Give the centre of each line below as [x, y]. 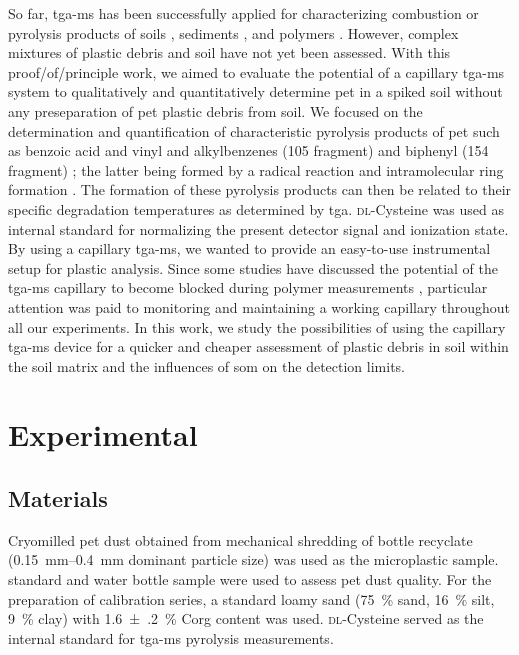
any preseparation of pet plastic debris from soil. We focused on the [215, 110]
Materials [58, 498]
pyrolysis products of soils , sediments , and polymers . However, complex [233, 32]
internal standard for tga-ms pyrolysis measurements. [171, 637]
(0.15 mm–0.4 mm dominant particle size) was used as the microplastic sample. [253, 559]
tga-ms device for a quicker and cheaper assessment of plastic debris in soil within [258, 346]
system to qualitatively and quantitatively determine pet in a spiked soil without [255, 91]
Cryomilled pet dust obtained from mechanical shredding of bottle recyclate [240, 539]
